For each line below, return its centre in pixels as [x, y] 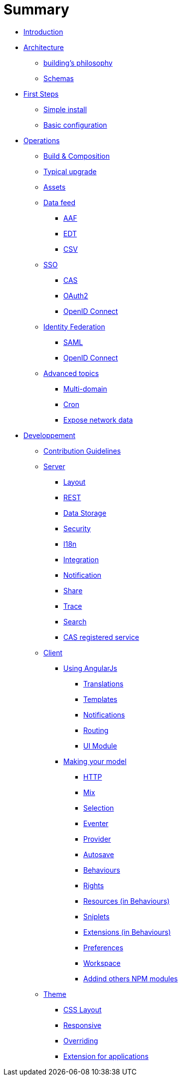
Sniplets [96, 916]
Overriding [81, 1040]
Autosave [99, 854]
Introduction [43, 32]
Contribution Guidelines [82, 451]
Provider [97, 839]
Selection [99, 808]
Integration [81, 559]
